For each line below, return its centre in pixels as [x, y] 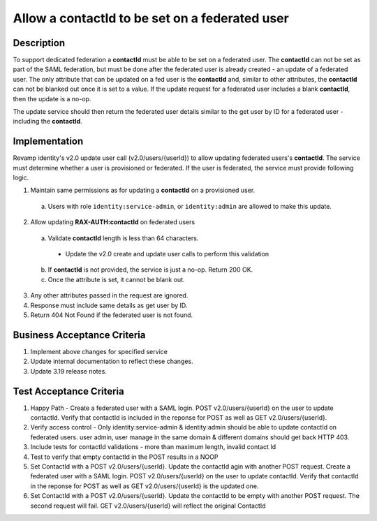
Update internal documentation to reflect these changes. [112, 361]
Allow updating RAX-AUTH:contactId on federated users [113, 222]
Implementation [48, 141]
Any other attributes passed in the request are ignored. [109, 295]
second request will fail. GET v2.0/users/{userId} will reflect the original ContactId [148, 506]
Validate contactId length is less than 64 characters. [123, 238]
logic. [21, 177]
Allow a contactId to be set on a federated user [151, 18]
